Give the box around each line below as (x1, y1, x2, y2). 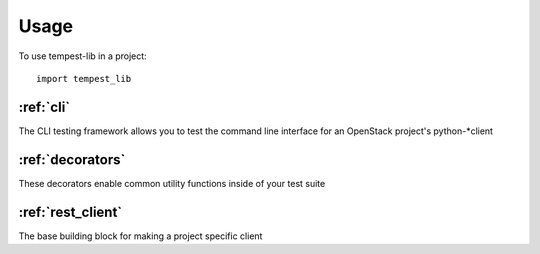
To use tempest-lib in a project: (18, 50, 147, 62)
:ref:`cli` (18, 98, 71, 115)
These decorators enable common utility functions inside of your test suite (18, 177, 326, 189)
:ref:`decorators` (18, 151, 126, 168)
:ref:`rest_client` (18, 203, 123, 220)
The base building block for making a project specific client (18, 230, 263, 242)
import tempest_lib (36, 73, 132, 84)
